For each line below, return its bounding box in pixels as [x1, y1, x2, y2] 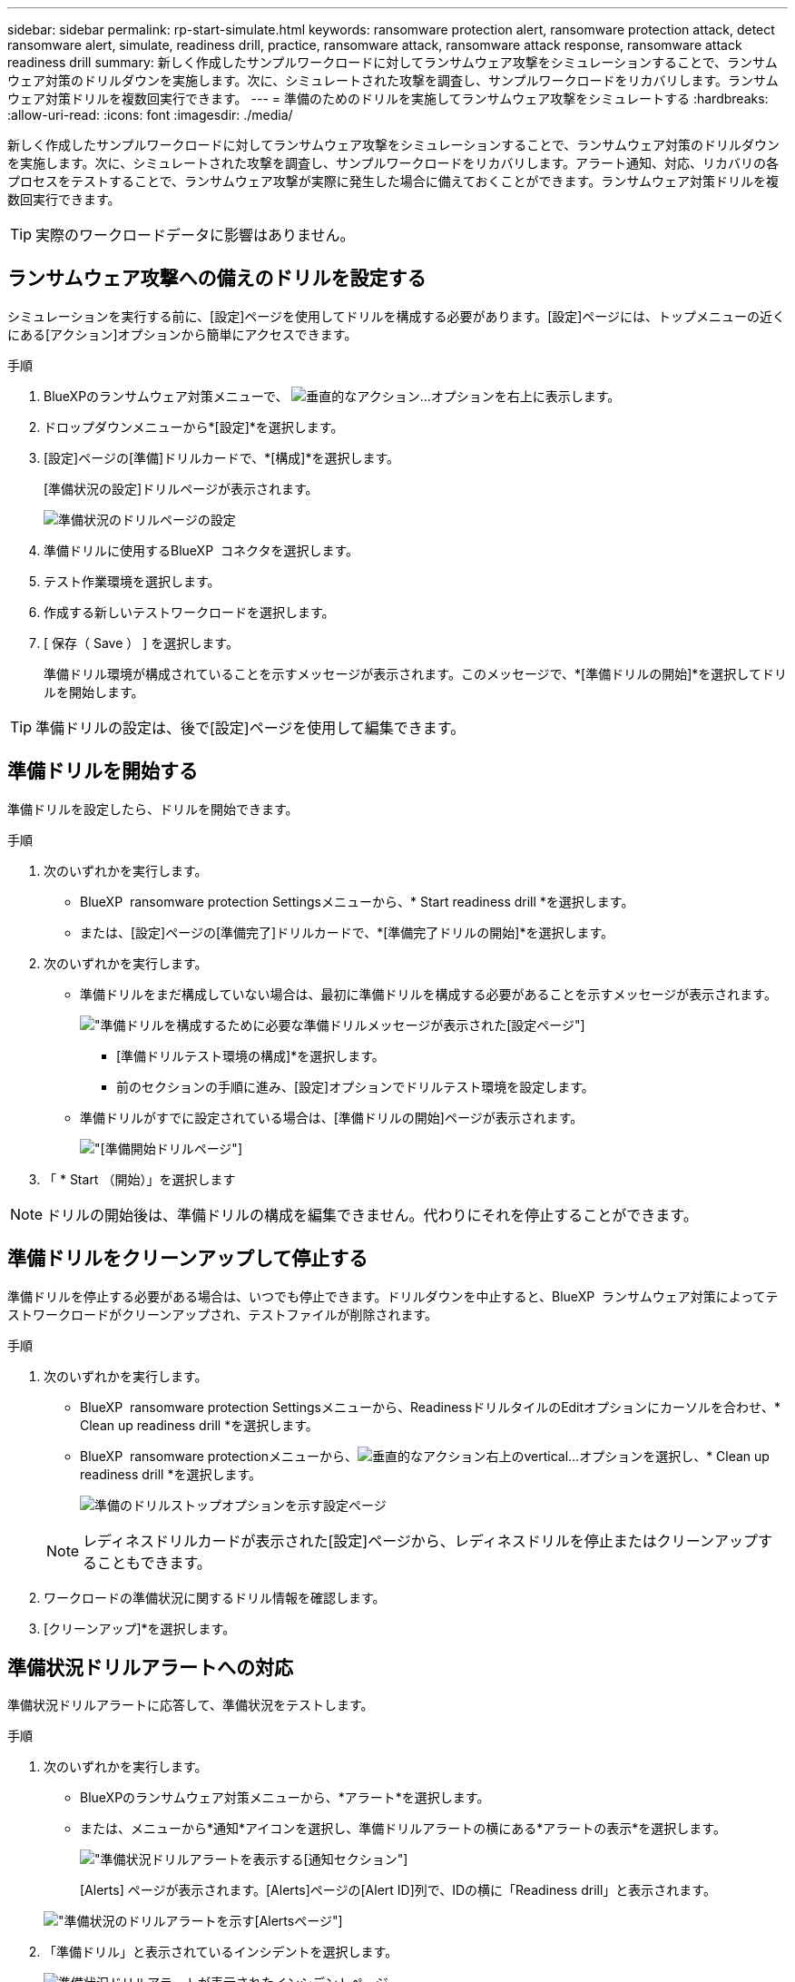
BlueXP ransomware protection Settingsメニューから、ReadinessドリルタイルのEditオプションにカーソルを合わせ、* [80, 1398, 781, 1415]
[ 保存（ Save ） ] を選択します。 [44, 634, 239, 651]
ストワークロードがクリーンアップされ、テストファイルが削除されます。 [7, 1306, 438, 1322]
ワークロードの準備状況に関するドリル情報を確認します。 [44, 1589, 386, 1605]
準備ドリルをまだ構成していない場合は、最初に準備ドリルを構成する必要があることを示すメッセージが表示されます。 [80, 986, 777, 1002]
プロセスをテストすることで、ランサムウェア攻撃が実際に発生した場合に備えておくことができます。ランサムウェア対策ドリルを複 [7, 173, 779, 189]
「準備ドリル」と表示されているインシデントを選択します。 [44, 1944, 398, 1960]
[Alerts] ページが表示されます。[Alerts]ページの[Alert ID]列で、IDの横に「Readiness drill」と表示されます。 [80, 1882, 716, 1899]
